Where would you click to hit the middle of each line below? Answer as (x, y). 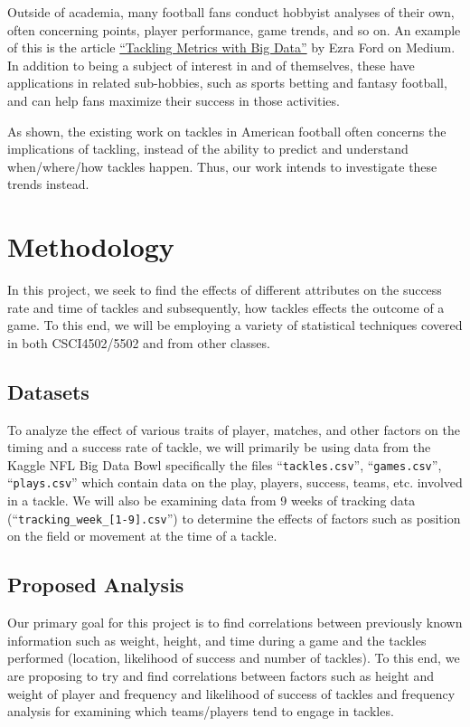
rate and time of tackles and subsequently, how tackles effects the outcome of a (226, 307)
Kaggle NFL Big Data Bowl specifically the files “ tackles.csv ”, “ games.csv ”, (225, 464)
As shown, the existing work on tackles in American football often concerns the (227, 131)
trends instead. (48, 184)
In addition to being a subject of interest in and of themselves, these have (211, 65)
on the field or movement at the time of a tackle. (142, 536)
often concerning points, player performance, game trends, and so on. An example (234, 29)
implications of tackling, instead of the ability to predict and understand (208, 149)
